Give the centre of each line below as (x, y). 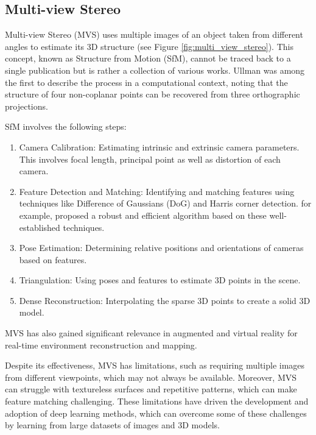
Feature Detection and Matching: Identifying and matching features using (157, 191)
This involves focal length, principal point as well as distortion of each (150, 159)
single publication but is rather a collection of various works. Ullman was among (155, 70)
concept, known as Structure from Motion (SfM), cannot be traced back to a (148, 58)
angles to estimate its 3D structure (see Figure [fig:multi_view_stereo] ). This (149, 46)
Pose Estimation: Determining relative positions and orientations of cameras (161, 248)
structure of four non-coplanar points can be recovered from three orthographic (153, 94)
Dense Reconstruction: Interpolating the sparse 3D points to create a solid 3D (165, 300)
